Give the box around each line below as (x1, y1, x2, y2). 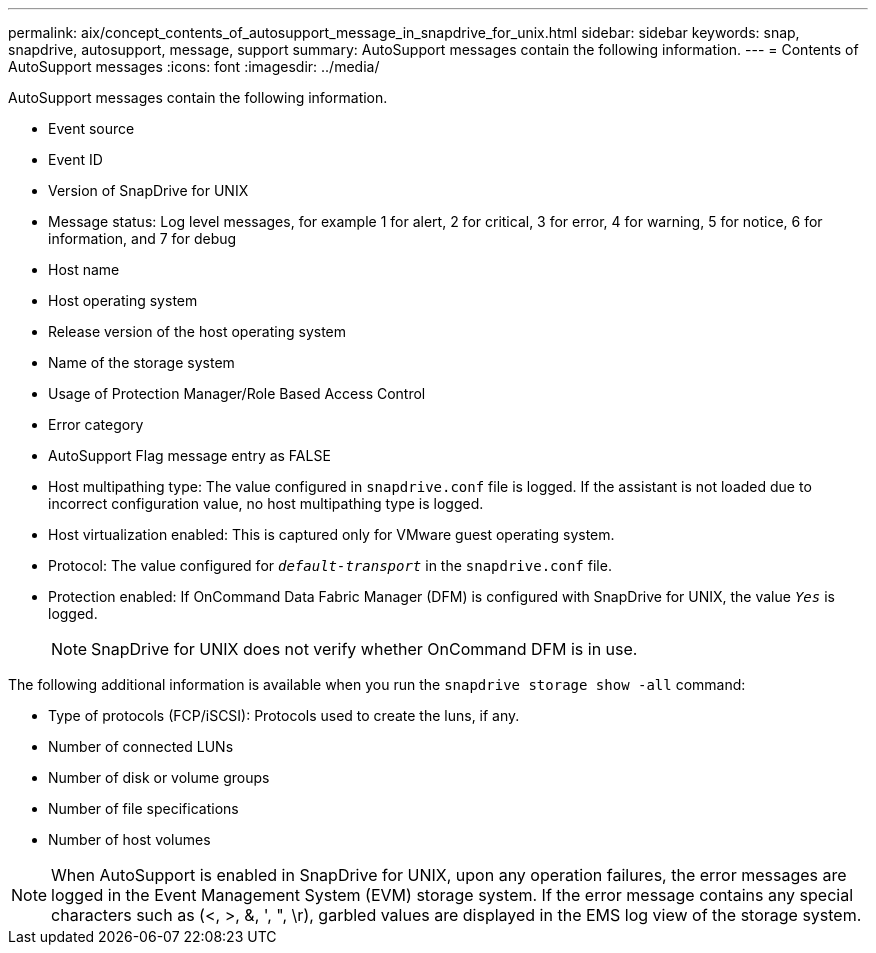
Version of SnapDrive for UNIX (48, 182, 249, 199)
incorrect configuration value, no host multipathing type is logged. (48, 495, 484, 512)
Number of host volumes (48, 831, 211, 848)
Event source (48, 120, 135, 137)
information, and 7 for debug (48, 230, 237, 247)
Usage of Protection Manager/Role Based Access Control (48, 385, 426, 402)
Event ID (48, 151, 103, 168)
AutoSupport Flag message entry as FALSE (48, 447, 331, 464)
